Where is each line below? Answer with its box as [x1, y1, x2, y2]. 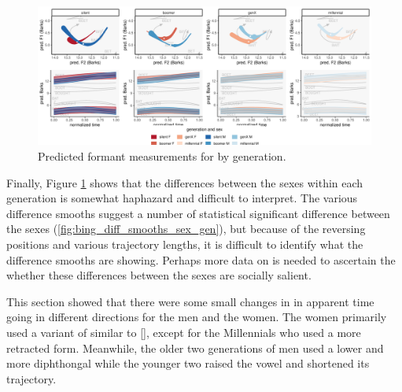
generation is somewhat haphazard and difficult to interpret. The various [6, 190, 358, 206]
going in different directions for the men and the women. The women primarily [6, 309, 387, 325]
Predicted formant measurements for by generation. [38, 147, 286, 164]
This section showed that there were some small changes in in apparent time [6, 293, 374, 309]
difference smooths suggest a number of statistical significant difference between [6, 205, 390, 221]
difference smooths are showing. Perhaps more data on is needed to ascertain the [6, 251, 396, 268]
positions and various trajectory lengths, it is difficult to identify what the [6, 235, 363, 252]
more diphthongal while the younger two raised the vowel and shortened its [6, 355, 370, 372]
